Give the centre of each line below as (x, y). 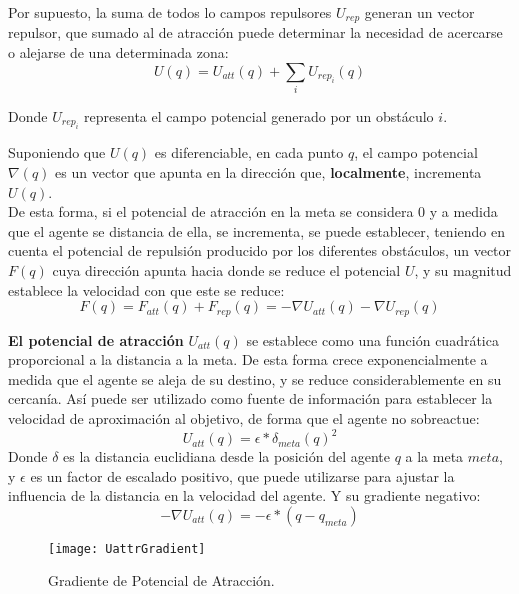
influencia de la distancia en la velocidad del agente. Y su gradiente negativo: (244, 495)
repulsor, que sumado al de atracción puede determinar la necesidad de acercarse (255, 32)
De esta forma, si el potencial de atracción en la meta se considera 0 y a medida (253, 211)
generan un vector (419, 12)
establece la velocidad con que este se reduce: (146, 289)
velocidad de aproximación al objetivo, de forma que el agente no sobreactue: (244, 417)
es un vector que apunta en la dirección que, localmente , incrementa (268, 171)
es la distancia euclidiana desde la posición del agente (226, 456)
